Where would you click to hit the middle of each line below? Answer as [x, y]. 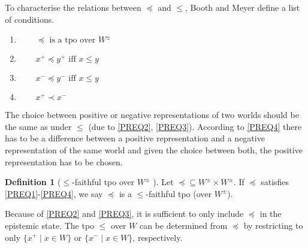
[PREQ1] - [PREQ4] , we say [54, 193]
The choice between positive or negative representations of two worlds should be [152, 115]
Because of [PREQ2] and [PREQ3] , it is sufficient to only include [124, 214]
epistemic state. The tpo [50, 225]
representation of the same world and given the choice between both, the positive [154, 149]
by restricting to [273, 225]
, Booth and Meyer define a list [243, 7]
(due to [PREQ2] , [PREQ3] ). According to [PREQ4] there [195, 126]
